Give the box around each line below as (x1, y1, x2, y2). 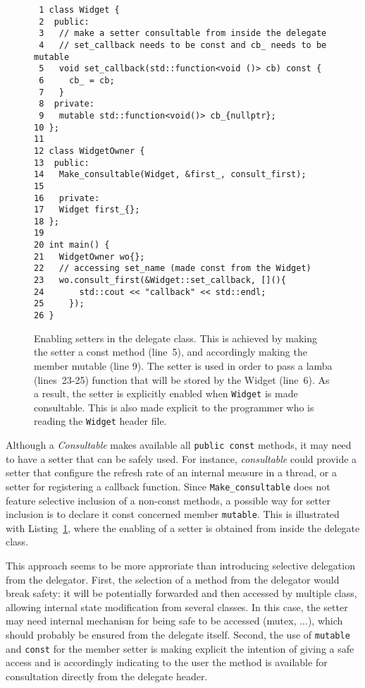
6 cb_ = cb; (39, 75, 115, 85)
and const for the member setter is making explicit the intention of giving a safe (6, 641, 354, 656)
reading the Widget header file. (34, 414, 167, 428)
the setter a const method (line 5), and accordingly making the (34, 344, 307, 359)
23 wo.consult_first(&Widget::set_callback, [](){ (34, 275, 286, 286)
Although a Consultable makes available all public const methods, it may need (6, 437, 352, 452)
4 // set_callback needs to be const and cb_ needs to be (39, 40, 327, 50)
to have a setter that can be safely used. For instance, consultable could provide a (6, 451, 357, 466)
